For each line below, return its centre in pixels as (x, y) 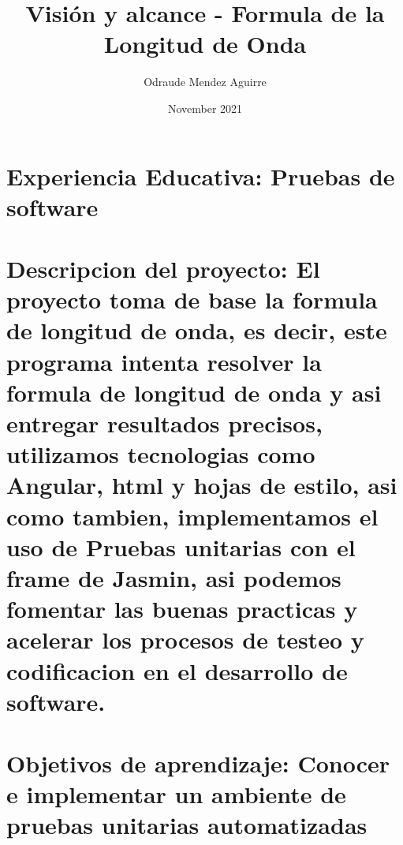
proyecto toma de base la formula (192, 299)
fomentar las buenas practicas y (182, 609)
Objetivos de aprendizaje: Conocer (198, 763)
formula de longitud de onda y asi (194, 392)
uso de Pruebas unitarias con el (181, 546)
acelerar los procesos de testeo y (185, 639)
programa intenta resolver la (164, 361)
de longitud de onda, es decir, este (197, 330)
